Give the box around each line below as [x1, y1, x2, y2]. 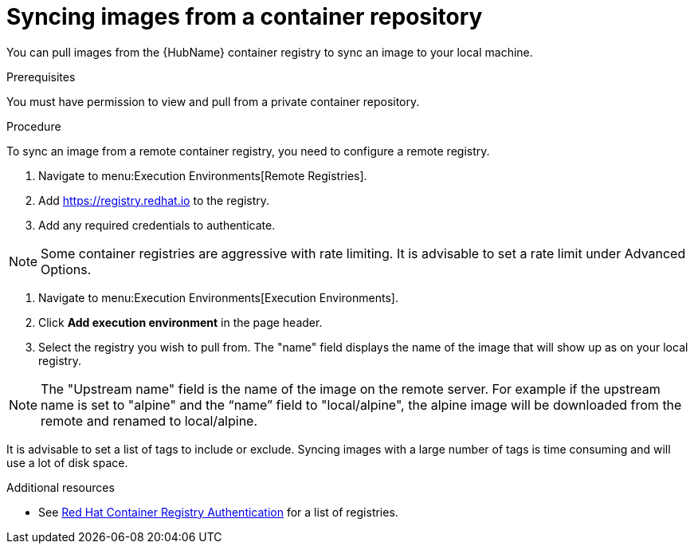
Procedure [6, 119, 61, 133]
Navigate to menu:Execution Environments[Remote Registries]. [38, 168, 367, 183]
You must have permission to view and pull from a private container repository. [6, 94, 420, 108]
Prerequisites [6, 69, 76, 84]
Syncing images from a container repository [6, 3, 483, 30]
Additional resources [6, 480, 115, 494]
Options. [41, 261, 92, 277]
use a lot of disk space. [6, 455, 128, 469]
